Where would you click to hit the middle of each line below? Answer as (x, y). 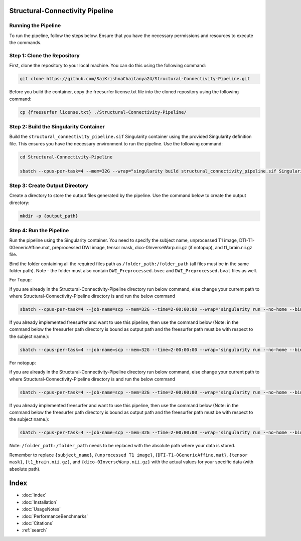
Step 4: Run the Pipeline (39, 230)
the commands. (26, 43)
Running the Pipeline (35, 26)
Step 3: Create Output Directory (49, 186)
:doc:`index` (34, 495)
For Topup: (21, 280)
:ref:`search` (35, 530)
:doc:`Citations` (38, 523)
